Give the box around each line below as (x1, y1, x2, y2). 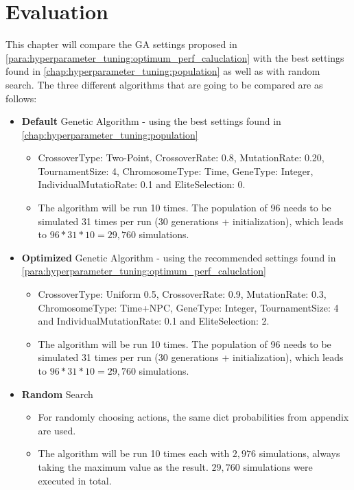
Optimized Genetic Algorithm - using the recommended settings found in (21, 250, 336, 264)
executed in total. (38, 473, 112, 487)
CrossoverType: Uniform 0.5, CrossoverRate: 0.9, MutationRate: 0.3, (38, 287, 327, 301)
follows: (5, 91, 37, 105)
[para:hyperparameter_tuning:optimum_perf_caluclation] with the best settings (5, 50, 344, 65)
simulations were (243, 459, 313, 474)
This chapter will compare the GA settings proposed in (5, 37, 237, 51)
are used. (38, 423, 76, 437)
